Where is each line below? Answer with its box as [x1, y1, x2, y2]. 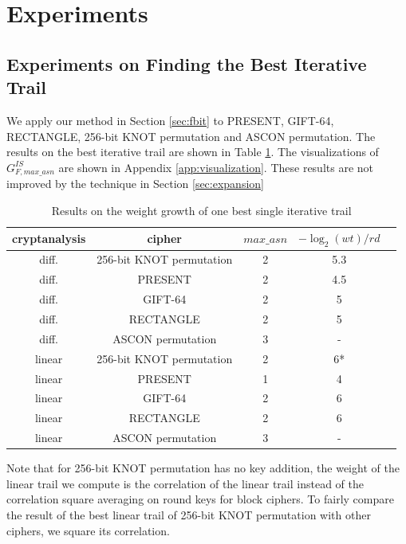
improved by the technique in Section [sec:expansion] [6, 175, 264, 192]
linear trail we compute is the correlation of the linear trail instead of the [6, 475, 364, 491]
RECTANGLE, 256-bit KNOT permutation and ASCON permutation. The [6, 127, 376, 144]
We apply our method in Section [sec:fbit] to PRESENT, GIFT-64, [6, 112, 334, 128]
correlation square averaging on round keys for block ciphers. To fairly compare [6, 491, 394, 507]
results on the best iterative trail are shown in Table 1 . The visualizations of [6, 143, 379, 160]
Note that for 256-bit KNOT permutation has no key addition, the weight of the [6, 460, 400, 476]
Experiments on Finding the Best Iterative [6, 51, 367, 76]
